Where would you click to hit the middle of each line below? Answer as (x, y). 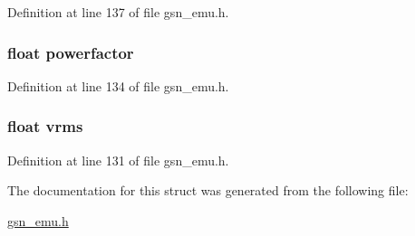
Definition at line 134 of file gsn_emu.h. (118, 85)
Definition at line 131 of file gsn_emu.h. (118, 160)
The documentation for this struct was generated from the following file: (208, 190)
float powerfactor (71, 52)
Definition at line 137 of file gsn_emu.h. (118, 12)
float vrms (45, 126)
